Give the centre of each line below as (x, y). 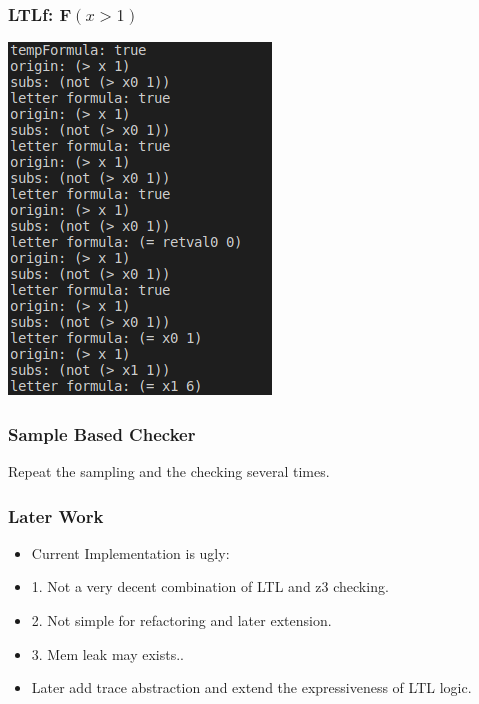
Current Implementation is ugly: (130, 552)
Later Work (56, 515)
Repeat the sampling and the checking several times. (169, 471)
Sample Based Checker (102, 433)
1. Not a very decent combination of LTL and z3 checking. (210, 586)
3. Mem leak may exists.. (107, 653)
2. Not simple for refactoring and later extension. (181, 620)
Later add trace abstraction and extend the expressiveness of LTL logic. (251, 687)
